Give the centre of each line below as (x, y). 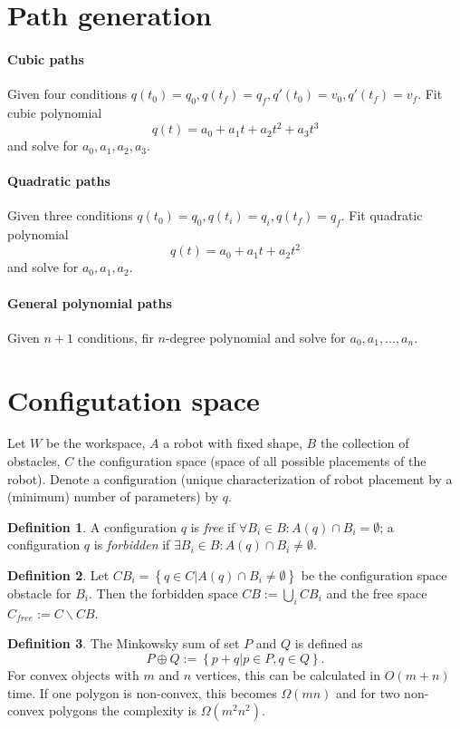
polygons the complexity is (122, 710)
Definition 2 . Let (58, 575)
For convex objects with (73, 675)
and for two (368, 692)
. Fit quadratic (382, 215)
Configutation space (134, 399)
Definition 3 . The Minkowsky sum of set (124, 643)
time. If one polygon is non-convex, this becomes (142, 692)
